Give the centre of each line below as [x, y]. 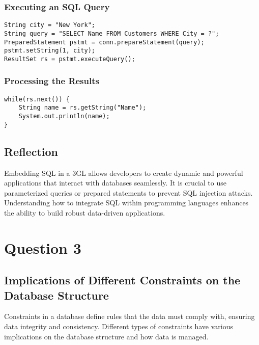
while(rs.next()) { [37, 99]
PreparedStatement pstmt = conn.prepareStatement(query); [104, 42]
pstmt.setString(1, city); [50, 51]
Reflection [31, 151]
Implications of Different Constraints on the [122, 280]
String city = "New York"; [50, 25]
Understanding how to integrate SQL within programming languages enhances [126, 203]
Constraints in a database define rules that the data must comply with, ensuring [129, 316]
